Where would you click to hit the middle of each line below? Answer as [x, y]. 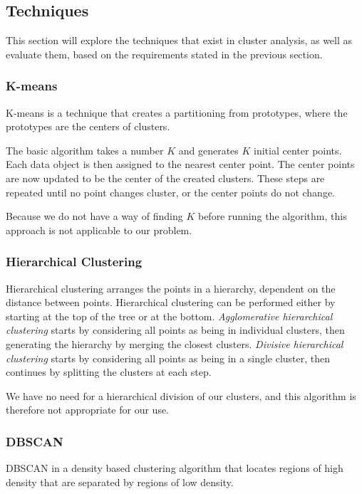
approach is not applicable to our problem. [99, 230]
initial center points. [298, 150]
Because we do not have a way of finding [94, 216]
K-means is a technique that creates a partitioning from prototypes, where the [177, 112]
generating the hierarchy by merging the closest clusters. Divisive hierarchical [175, 343]
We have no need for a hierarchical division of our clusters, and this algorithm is [181, 395]
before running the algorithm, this [272, 216]
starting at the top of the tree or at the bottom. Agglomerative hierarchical [169, 316]
